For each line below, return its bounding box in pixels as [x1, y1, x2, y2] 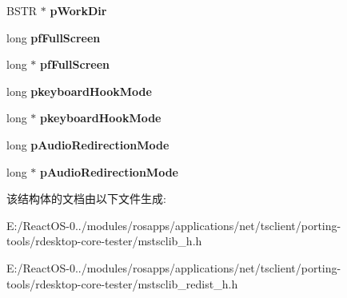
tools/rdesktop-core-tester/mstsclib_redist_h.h [6, 275, 238, 292]
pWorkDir [50, 2, 107, 18]
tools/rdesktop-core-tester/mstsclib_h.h [6, 232, 202, 249]
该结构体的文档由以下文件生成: [6, 190, 166, 207]
